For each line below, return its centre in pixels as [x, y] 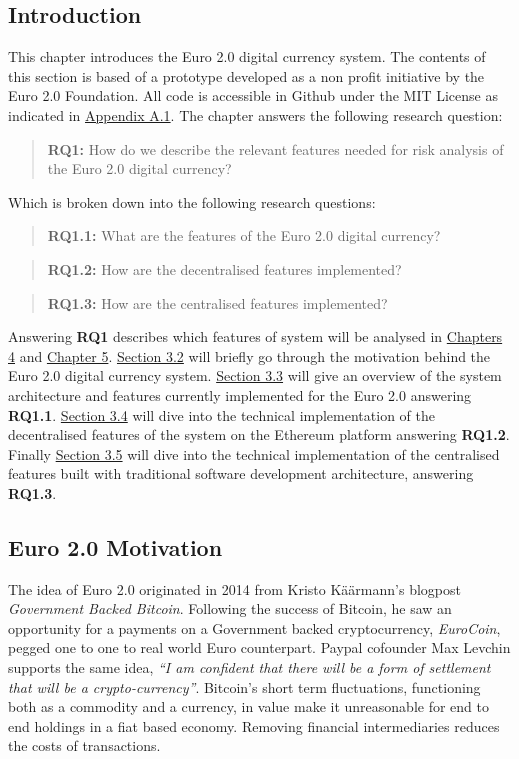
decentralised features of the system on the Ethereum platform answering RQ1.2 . [259, 434]
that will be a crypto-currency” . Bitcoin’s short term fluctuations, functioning [244, 686]
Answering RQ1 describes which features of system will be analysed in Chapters [255, 336]
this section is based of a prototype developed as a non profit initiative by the [246, 75]
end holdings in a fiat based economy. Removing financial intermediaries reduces [254, 725]
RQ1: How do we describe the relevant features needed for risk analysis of [275, 148]
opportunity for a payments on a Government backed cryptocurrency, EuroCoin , [254, 627]
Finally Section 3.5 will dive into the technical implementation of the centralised [254, 453]
